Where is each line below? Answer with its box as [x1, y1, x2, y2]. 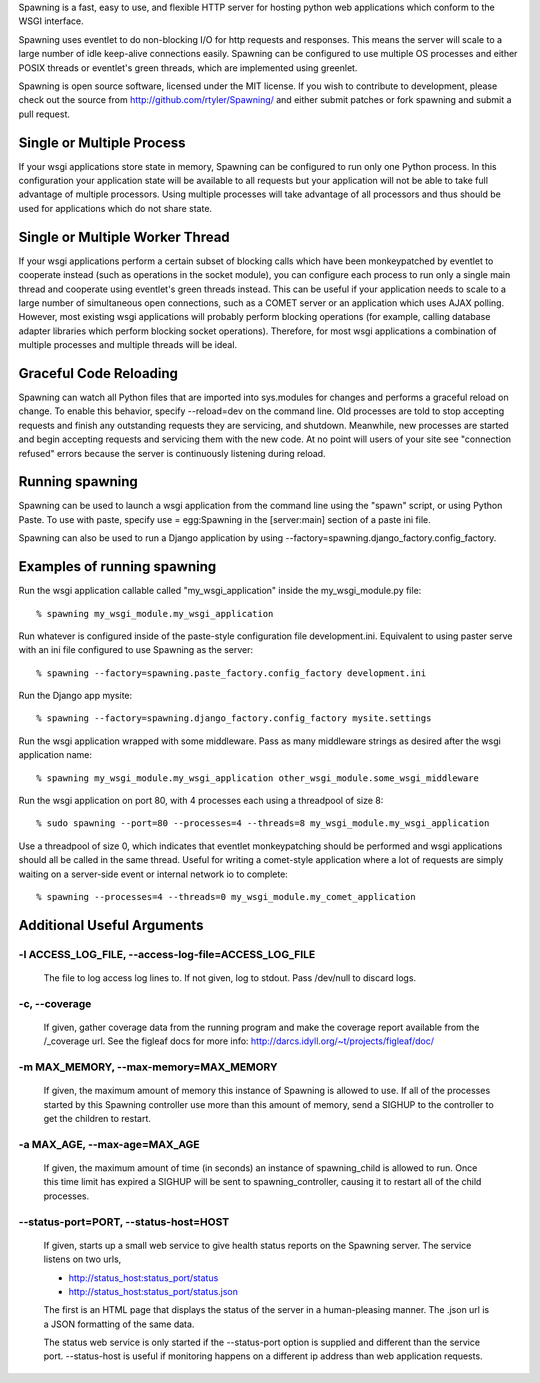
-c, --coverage [18, 996, 92, 1010]
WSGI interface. [18, 15, 84, 27]
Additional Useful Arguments [18, 916, 204, 934]
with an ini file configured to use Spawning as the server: [18, 644, 254, 656]
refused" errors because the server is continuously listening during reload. [18, 447, 326, 459]
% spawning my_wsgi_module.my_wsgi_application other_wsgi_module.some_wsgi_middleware [36, 772, 480, 784]
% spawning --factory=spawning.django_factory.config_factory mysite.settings [36, 713, 432, 724]
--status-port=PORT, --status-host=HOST [18, 1215, 230, 1229]
